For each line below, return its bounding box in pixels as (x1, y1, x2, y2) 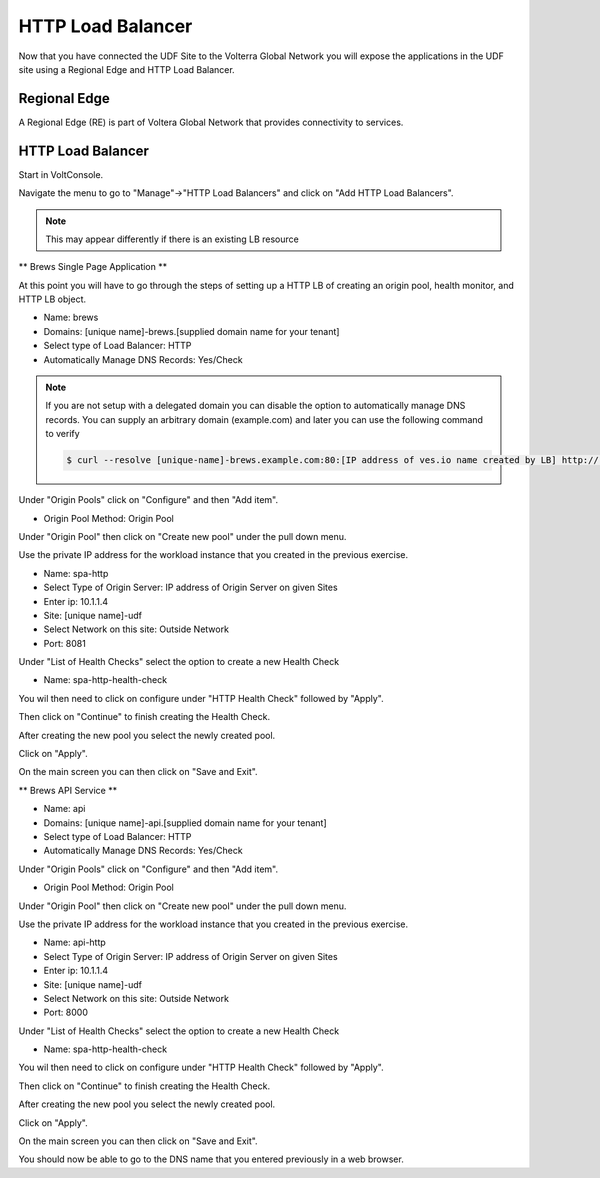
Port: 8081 (43, 637, 87, 649)
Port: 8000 (43, 1006, 89, 1019)
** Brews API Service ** (18, 784, 118, 796)
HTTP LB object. (18, 293, 87, 305)
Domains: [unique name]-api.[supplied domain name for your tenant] (43, 816, 327, 829)
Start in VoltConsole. (18, 168, 104, 180)
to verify (45, 428, 80, 440)
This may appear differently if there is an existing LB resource (45, 233, 299, 245)
